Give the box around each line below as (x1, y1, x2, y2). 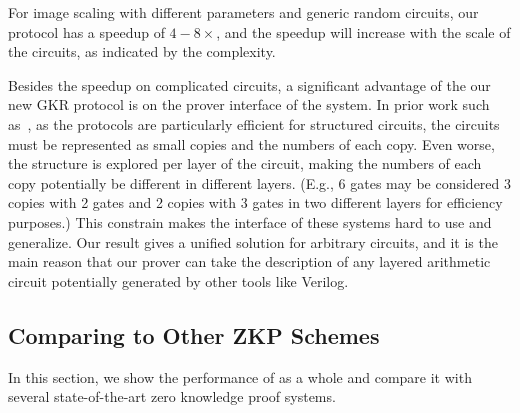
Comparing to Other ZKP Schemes (8, 319, 380, 350)
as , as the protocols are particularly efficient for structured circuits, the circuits (8, 113, 500, 134)
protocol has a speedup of (8, 21, 165, 42)
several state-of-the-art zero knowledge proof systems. (8, 386, 336, 407)
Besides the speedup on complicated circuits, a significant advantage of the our (8, 74, 491, 95)
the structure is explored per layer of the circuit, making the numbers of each (8, 153, 482, 174)
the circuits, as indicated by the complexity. (8, 41, 276, 62)
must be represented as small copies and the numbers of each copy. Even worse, (8, 133, 495, 154)
